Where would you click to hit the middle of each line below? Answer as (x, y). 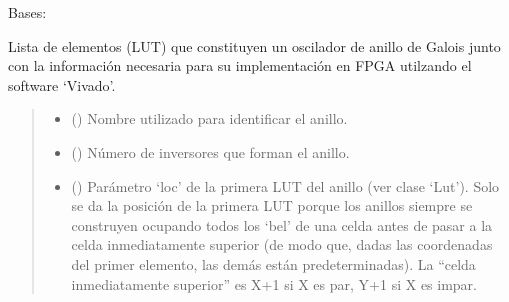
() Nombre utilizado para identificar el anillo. (209, 118)
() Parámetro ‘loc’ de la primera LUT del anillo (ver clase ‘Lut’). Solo (285, 185)
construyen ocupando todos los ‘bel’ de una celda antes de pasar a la (282, 224)
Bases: (27, 12)
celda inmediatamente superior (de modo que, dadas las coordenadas (282, 244)
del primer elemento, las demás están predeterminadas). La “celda (273, 263)
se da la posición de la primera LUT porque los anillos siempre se (272, 205)
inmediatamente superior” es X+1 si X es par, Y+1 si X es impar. (274, 283)
